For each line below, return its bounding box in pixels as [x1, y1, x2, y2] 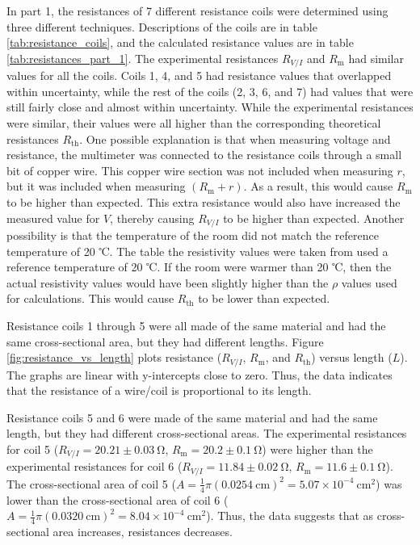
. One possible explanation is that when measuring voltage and [79, 130, 391, 147]
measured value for [6, 209, 100, 226]
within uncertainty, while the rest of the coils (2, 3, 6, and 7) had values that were [6, 82, 414, 99]
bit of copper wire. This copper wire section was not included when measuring [6, 161, 393, 178]
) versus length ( [311, 349, 393, 366]
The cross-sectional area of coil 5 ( [6, 475, 176, 492]
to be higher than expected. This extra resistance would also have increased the [6, 193, 401, 210]
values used [341, 274, 397, 291]
